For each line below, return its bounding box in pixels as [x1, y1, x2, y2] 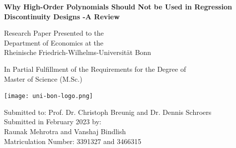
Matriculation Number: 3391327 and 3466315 [4, 136, 142, 146]
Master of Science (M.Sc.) [4, 73, 82, 84]
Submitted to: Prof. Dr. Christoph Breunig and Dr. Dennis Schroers [4, 106, 212, 117]
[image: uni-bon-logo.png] [4, 93, 93, 100]
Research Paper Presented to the [4, 28, 104, 38]
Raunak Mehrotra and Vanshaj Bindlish [4, 126, 126, 136]
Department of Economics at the [4, 37, 103, 48]
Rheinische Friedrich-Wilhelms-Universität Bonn [4, 47, 152, 57]
